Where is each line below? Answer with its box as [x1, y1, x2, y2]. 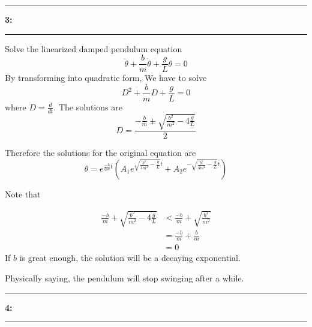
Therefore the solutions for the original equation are [5, 146, 196, 159]
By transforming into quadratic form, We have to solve [5, 71, 207, 84]
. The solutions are [53, 100, 122, 113]
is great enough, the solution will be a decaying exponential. [19, 251, 241, 264]
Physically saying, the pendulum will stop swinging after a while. [5, 272, 244, 284]
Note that [5, 187, 41, 200]
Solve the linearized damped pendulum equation [5, 42, 182, 55]
